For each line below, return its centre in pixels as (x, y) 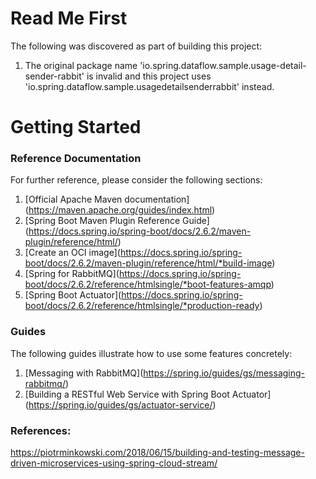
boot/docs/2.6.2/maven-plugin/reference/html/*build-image (148, 263)
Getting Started (76, 127)
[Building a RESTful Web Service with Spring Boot (127, 394)
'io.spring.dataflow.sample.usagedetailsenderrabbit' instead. (149, 86)
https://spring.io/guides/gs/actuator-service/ (120, 404)
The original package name (81, 65)
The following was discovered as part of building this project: (136, 46)
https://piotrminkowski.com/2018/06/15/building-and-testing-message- (157, 453)
